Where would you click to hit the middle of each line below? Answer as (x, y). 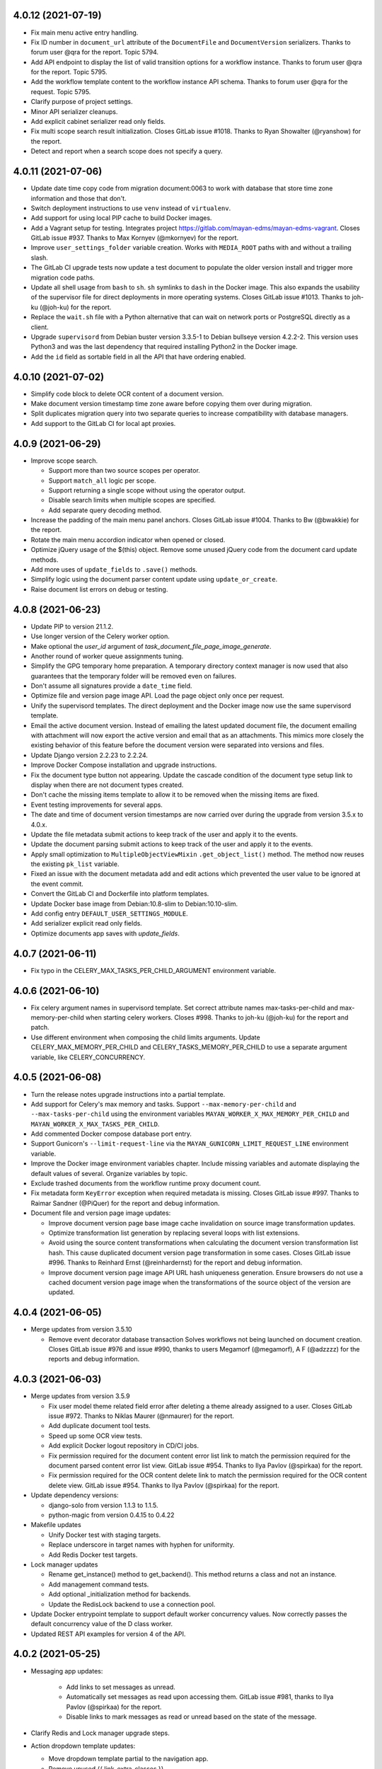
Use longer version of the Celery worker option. (100, 636)
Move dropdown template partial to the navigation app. (128, 1759)
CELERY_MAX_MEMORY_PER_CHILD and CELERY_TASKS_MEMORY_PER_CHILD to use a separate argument (189, 1047)
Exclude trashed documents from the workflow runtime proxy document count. (146, 1183)
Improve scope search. (64, 461)
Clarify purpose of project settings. (82, 102)
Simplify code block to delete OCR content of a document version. (127, 393)
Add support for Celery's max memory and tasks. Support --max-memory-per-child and (163, 1104)
